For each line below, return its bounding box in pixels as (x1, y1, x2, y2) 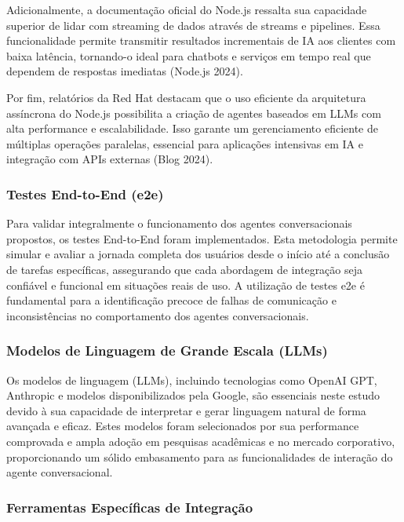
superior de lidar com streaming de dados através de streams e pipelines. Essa (6, 16, 380, 33)
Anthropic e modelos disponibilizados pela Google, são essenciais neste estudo (6, 387, 380, 403)
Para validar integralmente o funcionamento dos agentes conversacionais (6, 215, 352, 232)
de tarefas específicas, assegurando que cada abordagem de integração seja (6, 261, 363, 277)
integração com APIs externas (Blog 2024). (6, 151, 213, 167)
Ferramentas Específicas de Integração (6, 497, 253, 517)
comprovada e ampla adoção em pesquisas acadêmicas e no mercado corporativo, (6, 433, 395, 449)
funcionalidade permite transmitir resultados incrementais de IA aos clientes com (6, 32, 396, 49)
